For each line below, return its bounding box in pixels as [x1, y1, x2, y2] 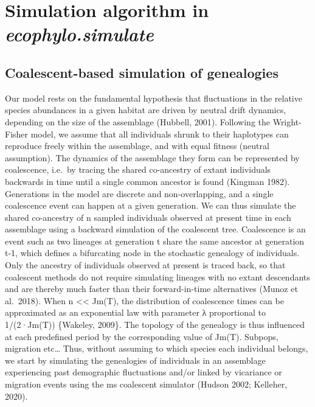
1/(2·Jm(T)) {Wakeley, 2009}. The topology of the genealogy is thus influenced [5, 318, 305, 331]
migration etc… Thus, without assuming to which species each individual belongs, [5, 342, 308, 355]
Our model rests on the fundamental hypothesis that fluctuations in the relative [5, 91, 302, 104]
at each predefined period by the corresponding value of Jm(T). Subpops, [5, 330, 279, 343]
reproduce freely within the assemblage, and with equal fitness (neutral [5, 139, 269, 152]
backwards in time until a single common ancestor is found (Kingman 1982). [5, 175, 290, 187]
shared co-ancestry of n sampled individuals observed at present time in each [5, 210, 291, 223]
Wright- [272, 115, 302, 128]
